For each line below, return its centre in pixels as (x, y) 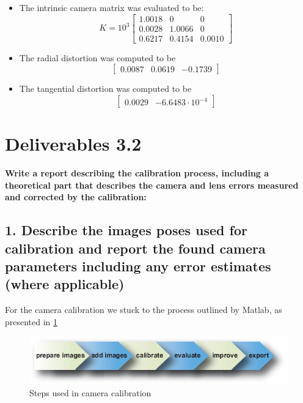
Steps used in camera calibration (90, 392)
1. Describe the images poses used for (126, 230)
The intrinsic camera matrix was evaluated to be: (111, 7)
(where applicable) (65, 284)
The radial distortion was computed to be (97, 57)
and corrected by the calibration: (76, 197)
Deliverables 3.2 (73, 144)
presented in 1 (31, 321)
